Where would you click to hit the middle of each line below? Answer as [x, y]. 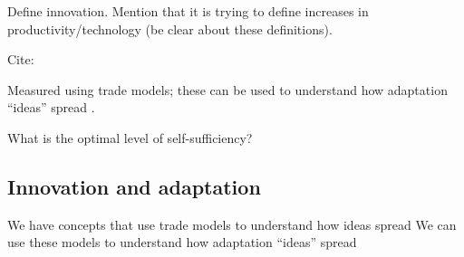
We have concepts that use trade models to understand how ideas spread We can [232, 224]
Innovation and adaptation [134, 186]
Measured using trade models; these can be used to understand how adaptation [227, 89]
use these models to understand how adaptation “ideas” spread [182, 242]
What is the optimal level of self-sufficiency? [130, 137]
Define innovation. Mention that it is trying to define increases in [188, 11]
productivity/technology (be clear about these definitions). [170, 29]
